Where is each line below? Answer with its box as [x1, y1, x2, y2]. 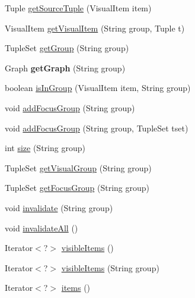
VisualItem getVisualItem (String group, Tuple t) [5, 21, 185, 34]
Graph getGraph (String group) [5, 61, 126, 74]
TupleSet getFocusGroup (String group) [5, 181, 150, 194]
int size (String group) [5, 142, 85, 154]
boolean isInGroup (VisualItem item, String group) [5, 81, 191, 94]
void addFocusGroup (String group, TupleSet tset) [5, 121, 188, 134]
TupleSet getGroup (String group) [5, 42, 129, 54]
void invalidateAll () [5, 221, 78, 234]
